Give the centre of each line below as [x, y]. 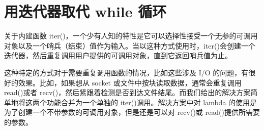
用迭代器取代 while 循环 [85, 11]
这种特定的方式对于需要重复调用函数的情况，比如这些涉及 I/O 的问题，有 [126, 72]
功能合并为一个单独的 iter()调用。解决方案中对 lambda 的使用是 [152, 102]
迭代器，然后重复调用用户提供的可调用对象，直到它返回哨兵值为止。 [118, 55]
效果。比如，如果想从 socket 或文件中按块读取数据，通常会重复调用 [130, 82]
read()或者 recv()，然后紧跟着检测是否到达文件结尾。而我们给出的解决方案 [127, 92]
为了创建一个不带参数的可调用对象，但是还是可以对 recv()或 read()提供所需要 [132, 112]
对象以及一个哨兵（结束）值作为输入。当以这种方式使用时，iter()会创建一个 [130, 45]
